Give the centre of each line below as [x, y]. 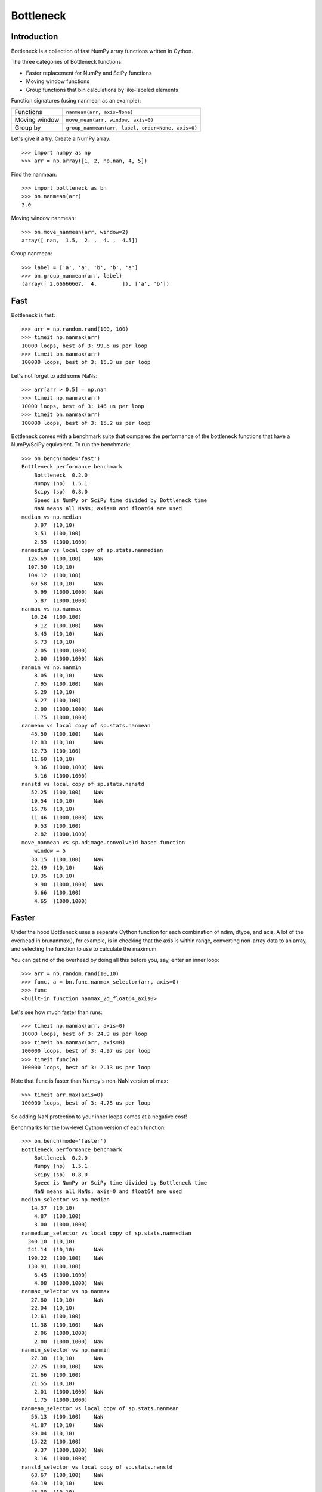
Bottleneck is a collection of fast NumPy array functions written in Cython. [102, 51]
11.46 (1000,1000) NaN [67, 817]
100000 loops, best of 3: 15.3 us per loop [86, 362]
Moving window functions [58, 81]
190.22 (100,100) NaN [66, 1258]
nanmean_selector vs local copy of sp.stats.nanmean [100, 1408]
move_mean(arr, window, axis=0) [110, 120]
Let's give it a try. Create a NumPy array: [61, 139]
